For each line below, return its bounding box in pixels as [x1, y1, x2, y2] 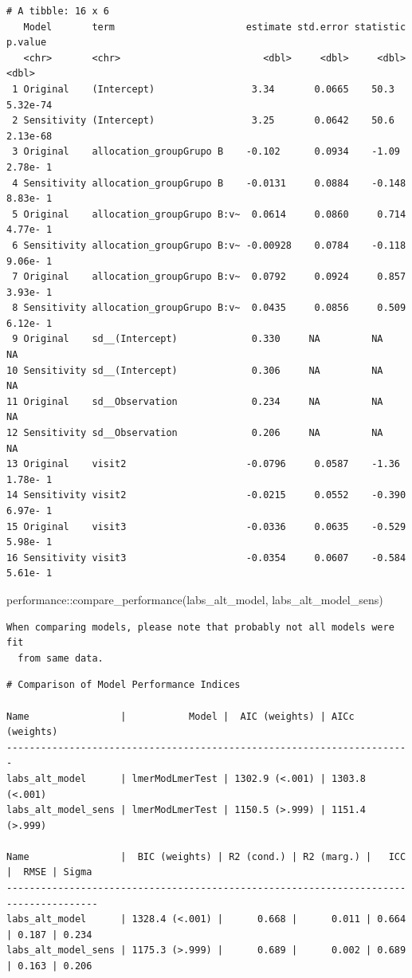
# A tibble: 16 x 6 [6, 6, 109, 17]
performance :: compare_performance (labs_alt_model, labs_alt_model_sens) [6, 591, 383, 607]
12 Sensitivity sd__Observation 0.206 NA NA [6, 427, 383, 439]
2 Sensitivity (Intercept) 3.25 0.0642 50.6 [12, 115, 394, 127]
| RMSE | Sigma [6, 866, 92, 878]
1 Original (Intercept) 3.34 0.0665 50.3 [12, 83, 394, 95]
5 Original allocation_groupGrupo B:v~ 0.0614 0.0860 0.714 [12, 208, 406, 220]
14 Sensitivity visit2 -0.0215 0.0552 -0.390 [6, 489, 406, 501]
